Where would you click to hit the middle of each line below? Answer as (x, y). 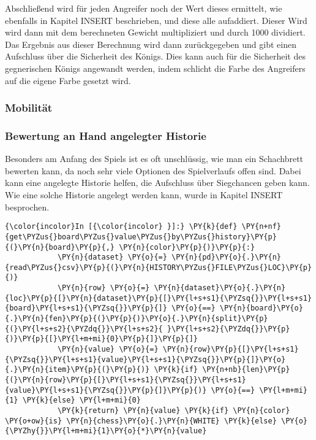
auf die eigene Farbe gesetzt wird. (68, 80)
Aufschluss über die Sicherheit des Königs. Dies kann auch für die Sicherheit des (155, 56)
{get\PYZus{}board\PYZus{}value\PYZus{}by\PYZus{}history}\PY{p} (141, 237)
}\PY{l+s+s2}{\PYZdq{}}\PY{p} (228, 329)
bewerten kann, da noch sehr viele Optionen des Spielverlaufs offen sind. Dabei (153, 170)
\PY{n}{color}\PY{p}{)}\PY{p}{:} (187, 247)
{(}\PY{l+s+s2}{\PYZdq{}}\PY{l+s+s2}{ (84, 329)
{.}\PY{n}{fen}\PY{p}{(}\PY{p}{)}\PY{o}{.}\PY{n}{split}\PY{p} (137, 319)
